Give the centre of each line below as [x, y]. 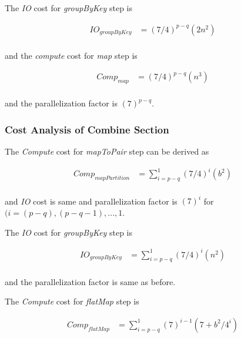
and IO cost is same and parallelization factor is [91, 201]
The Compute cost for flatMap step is [72, 301]
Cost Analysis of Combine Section [87, 129]
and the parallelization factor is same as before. [90, 281]
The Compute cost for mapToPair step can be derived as [107, 151]
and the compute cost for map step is [71, 55]
